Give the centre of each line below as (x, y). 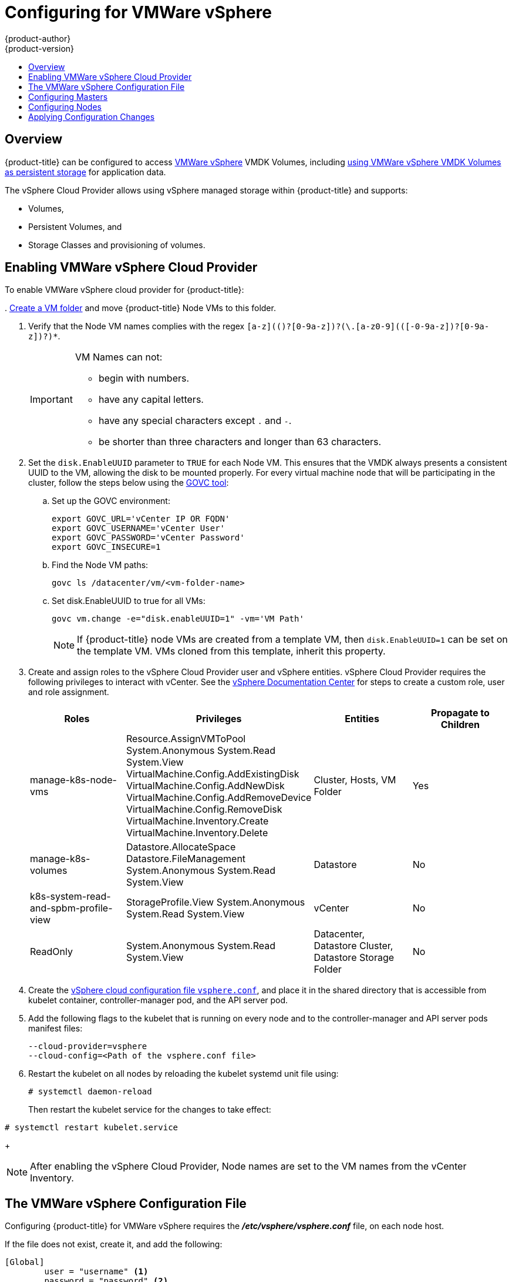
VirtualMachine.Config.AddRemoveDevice (219, 798)
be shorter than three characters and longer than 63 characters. (240, 442)
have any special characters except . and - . (195, 421)
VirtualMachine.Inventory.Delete (197, 833)
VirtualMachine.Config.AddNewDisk (205, 786)
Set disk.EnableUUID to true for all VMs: (129, 601)
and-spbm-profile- (71, 908)
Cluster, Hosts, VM (355, 780)
